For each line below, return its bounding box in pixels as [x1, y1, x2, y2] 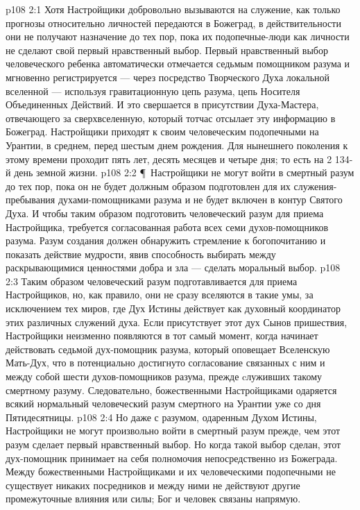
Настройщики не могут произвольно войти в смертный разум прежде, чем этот [6, 423, 341, 438]
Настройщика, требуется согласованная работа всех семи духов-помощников [6, 219, 329, 234]
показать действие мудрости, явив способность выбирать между [6, 246, 276, 261]
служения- [293, 178, 337, 193]
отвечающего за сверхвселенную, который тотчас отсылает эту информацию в [6, 110, 336, 125]
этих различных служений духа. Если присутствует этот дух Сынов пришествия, [6, 314, 348, 329]
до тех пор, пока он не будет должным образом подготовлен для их [6, 178, 291, 193]
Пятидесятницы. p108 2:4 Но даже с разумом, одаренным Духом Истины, [6, 409, 317, 424]
